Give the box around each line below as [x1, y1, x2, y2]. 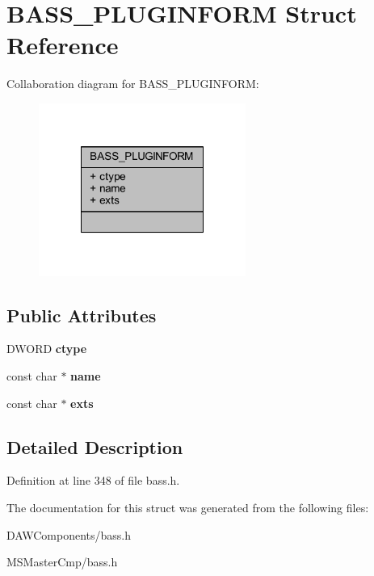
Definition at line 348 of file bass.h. [6, 472, 180, 489]
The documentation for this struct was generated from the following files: [6, 499, 369, 516]
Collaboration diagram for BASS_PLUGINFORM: [6, 75, 259, 92]
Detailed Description [6, 434, 183, 459]
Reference [6, 28, 119, 61]
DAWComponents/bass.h [6, 526, 132, 543]
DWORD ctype [6, 340, 87, 357]
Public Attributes [6, 302, 157, 327]
